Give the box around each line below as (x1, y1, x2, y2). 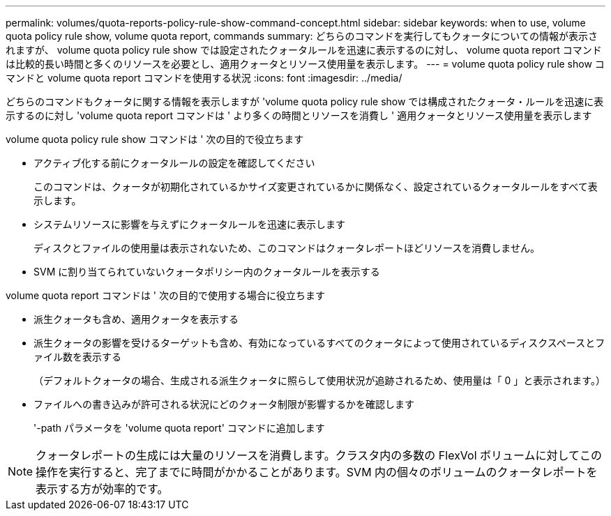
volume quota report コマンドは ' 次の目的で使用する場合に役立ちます (6, 289, 325, 301)
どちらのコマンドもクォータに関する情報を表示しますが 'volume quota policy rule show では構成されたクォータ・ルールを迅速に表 (6, 96, 604, 107)
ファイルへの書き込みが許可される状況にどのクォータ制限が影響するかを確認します (33, 398, 414, 410)
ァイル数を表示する (33, 351, 121, 363)
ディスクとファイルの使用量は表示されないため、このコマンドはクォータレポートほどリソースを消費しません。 (33, 242, 540, 254)
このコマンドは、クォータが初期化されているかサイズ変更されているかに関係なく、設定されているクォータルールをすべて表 (33, 181, 598, 192)
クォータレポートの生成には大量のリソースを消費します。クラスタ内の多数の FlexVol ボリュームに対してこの (36, 448, 603, 462)
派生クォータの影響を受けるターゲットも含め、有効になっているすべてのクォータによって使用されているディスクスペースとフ (33, 337, 605, 349)
